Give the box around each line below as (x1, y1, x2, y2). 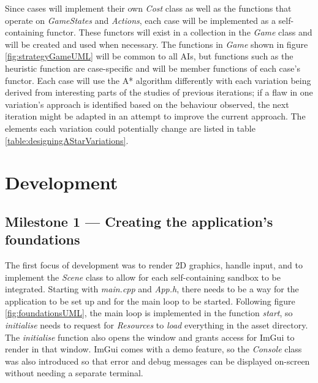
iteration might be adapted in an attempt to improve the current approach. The (5, 110, 306, 123)
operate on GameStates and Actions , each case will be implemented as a (5, 13, 276, 26)
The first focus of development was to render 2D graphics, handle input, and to (5, 259, 303, 271)
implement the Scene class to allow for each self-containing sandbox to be (5, 270, 281, 283)
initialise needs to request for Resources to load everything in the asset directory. (5, 319, 308, 332)
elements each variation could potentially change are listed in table (5, 121, 256, 134)
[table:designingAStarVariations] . (5, 134, 129, 146)
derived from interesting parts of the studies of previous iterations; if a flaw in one (5, 86, 313, 99)
